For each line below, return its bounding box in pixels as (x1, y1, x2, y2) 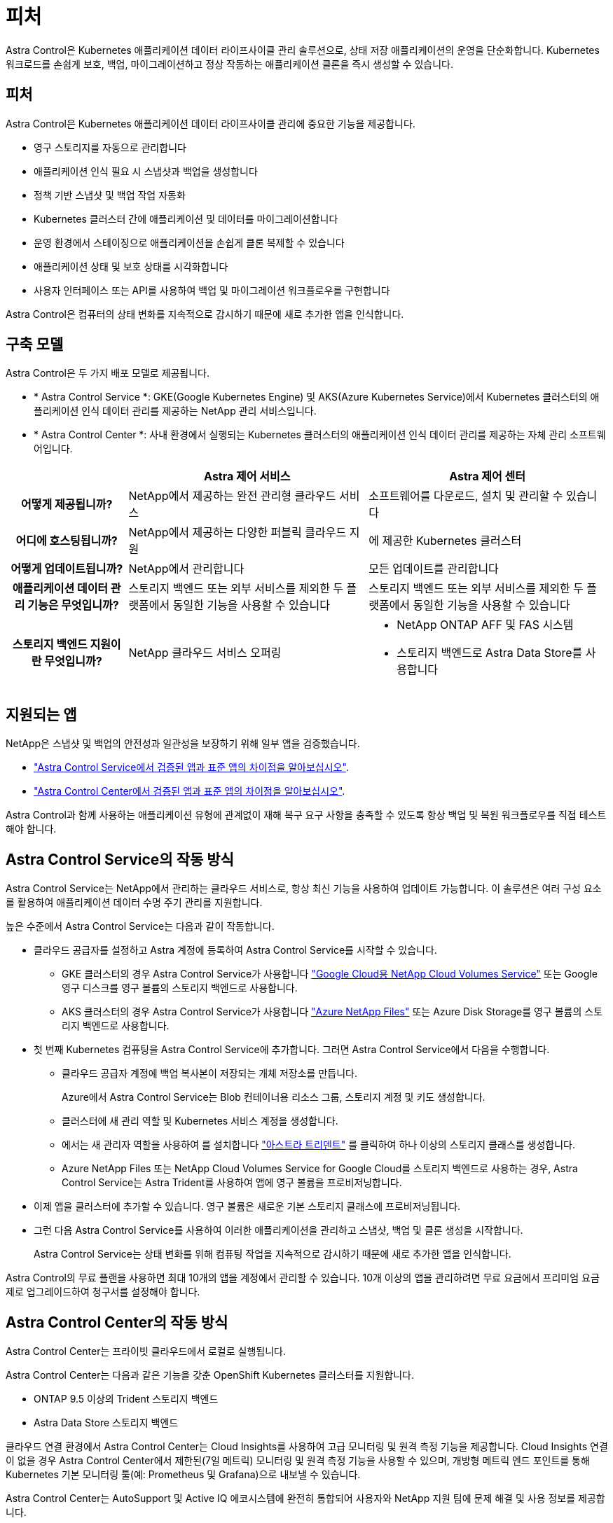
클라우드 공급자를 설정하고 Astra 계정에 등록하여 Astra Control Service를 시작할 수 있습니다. (34, 944, 437, 957)
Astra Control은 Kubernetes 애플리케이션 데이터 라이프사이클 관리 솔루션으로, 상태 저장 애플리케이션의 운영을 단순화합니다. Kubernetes (6, 43, 600, 56)
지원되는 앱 (6, 705, 77, 723)
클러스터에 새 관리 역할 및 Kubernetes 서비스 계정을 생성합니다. (62, 1115, 338, 1127)
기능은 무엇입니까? (27, 598, 119, 613)
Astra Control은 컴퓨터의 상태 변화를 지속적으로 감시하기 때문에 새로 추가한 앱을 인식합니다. (6, 307, 404, 320)
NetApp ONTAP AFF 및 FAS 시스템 (397, 618, 574, 632)
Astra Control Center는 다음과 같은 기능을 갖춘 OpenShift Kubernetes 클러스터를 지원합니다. (6, 1368, 414, 1381)
